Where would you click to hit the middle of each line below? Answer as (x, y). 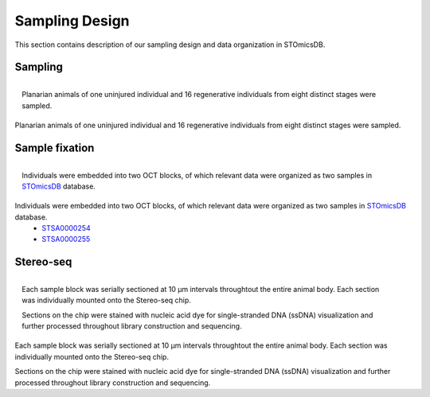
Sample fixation (55, 148)
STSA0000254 (66, 228)
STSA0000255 (66, 239)
